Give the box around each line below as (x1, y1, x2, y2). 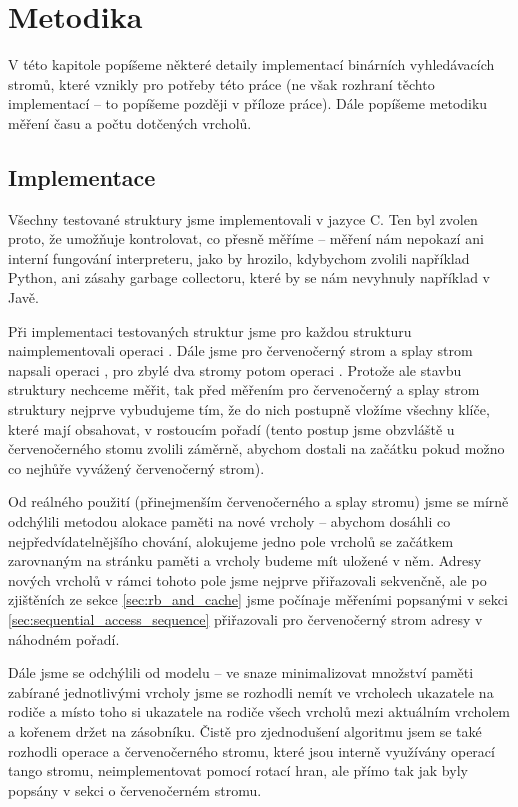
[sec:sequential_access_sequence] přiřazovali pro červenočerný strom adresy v (8, 608, 483, 629)
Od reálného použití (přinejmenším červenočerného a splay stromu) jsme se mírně (8, 491, 509, 512)
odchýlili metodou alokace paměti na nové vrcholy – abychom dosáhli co (8, 511, 451, 532)
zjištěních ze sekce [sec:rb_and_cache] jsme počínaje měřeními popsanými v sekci (8, 589, 508, 610)
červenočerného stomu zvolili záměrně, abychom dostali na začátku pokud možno (8, 438, 505, 459)
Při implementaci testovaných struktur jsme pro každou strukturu (8, 320, 412, 341)
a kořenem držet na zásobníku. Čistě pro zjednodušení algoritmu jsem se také (8, 720, 482, 741)
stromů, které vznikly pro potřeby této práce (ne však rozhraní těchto (8, 73, 435, 94)
